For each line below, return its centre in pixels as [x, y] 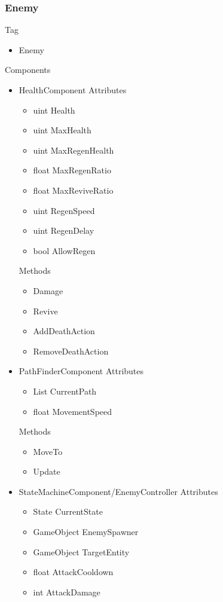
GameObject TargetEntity [81, 551]
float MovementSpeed [73, 411]
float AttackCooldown [73, 572]
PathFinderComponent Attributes [81, 371]
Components [28, 70]
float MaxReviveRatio [73, 190]
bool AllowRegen [64, 250]
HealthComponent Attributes [73, 90]
